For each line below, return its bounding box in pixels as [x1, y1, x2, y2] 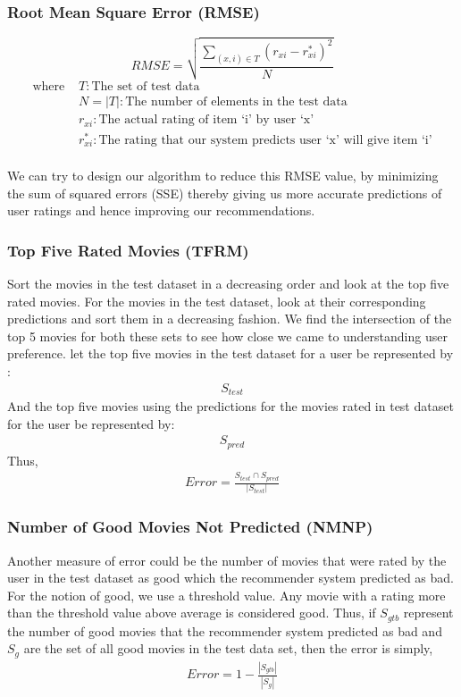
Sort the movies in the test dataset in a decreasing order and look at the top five [7, 273, 449, 292]
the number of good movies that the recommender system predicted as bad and [7, 621, 442, 640]
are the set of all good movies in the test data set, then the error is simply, [23, 639, 433, 658]
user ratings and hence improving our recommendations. [7, 201, 315, 220]
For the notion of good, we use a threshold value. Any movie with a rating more [7, 585, 446, 604]
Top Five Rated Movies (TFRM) [7, 239, 249, 261]
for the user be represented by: [7, 414, 175, 432]
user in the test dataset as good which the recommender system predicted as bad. [7, 568, 454, 587]
